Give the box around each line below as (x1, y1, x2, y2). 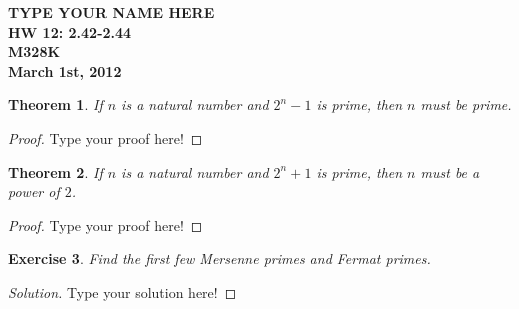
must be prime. (420, 94, 512, 115)
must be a (420, 161, 480, 182)
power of (8, 181, 60, 202)
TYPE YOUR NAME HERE (8, 2, 215, 22)
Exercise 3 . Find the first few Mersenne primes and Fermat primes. (8, 248, 431, 269)
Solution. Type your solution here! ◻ (8, 281, 237, 302)
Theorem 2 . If (8, 161, 103, 182)
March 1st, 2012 (8, 60, 122, 81)
